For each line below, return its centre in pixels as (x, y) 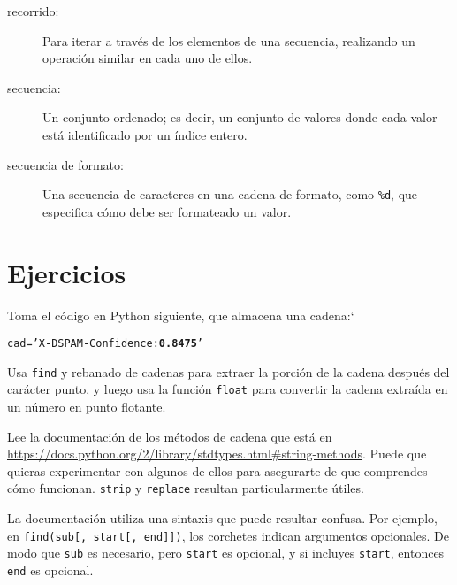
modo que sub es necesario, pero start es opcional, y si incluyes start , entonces (226, 553)
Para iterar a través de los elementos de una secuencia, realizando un (229, 40)
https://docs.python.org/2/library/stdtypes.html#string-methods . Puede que (217, 454)
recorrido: (33, 11)
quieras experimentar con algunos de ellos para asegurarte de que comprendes (217, 470)
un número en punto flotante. (87, 407)
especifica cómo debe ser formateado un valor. (167, 211)
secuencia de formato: (65, 164)
